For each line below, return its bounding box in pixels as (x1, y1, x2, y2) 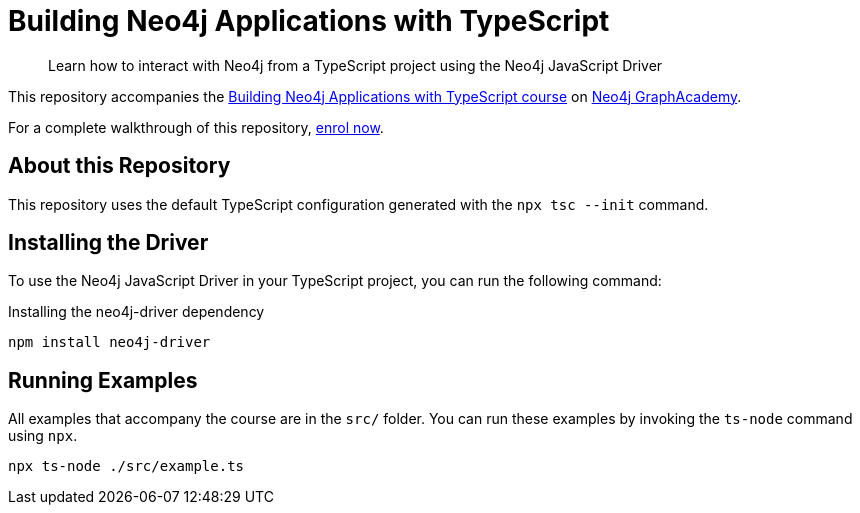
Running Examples (8, 367, 198, 393)
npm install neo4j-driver (8, 334, 211, 351)
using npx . (8, 427, 78, 445)
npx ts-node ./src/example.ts (8, 458, 245, 475)
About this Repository (8, 153, 231, 179)
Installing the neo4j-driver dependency (8, 303, 265, 321)
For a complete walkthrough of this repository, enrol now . (8, 118, 384, 136)
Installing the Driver (8, 230, 209, 256)
